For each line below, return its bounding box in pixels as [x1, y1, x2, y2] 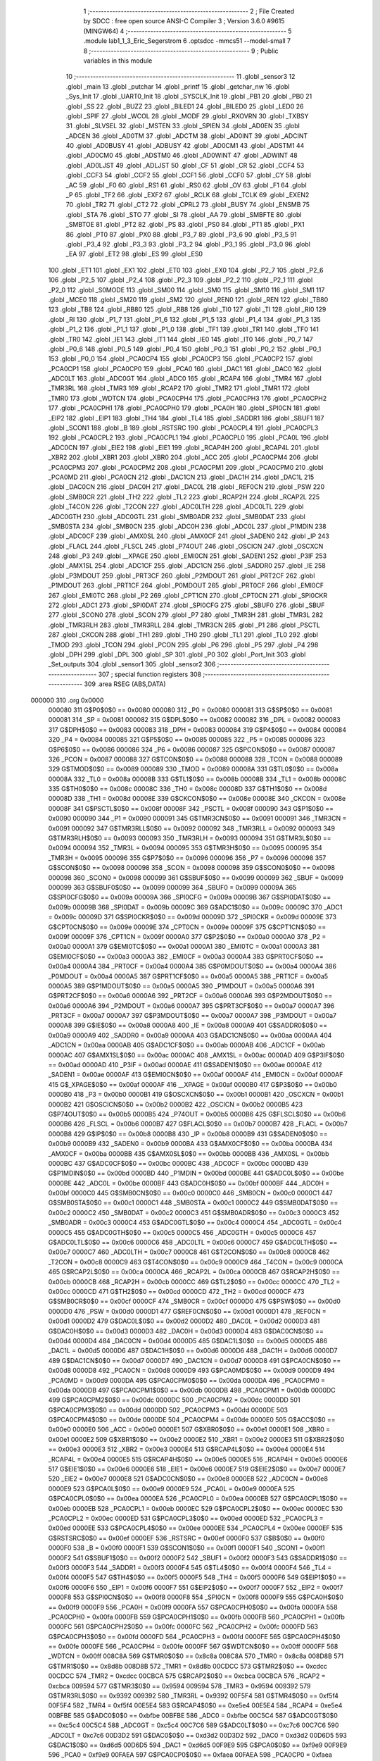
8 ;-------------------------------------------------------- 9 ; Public [83, 46, 279, 55]
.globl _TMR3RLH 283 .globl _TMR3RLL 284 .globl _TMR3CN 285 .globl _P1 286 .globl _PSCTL [48, 621, 320, 629]
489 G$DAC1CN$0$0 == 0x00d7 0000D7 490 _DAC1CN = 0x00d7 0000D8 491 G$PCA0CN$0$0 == [48, 1356, 341, 1364]
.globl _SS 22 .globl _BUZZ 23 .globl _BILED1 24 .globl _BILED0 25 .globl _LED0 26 [65, 102, 304, 111]
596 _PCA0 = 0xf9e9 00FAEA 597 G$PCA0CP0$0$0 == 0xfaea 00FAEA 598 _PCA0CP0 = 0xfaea [48, 1750, 332, 1759]
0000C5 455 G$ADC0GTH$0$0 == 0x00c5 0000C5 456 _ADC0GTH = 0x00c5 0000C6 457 [48, 1228, 317, 1236]
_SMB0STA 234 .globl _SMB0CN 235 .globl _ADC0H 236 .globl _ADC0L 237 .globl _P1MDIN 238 [48, 522, 327, 530]
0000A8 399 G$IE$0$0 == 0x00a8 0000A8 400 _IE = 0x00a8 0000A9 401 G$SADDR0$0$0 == [48, 1021, 328, 1030]
